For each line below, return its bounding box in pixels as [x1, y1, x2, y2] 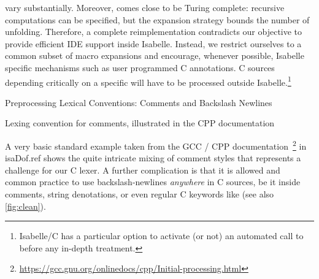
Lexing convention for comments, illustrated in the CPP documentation [5, 117, 275, 129]
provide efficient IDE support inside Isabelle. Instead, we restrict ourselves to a [5, 37, 302, 50]
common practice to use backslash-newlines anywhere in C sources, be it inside [5, 175, 301, 188]
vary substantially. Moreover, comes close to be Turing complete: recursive [5, 1, 285, 13]
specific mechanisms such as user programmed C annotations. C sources [5, 61, 275, 74]
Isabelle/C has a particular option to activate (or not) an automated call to [19, 229, 304, 242]
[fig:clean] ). [5, 199, 46, 212]
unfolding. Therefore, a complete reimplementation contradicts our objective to [5, 25, 302, 38]
